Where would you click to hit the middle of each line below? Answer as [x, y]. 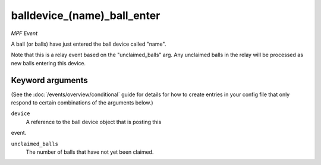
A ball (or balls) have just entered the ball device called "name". [89, 44]
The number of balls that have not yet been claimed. [90, 152]
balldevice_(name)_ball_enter [86, 15]
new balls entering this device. [48, 63]
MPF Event [24, 33]
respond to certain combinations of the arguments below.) [82, 103]
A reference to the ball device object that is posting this [94, 122]
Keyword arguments [50, 80]
